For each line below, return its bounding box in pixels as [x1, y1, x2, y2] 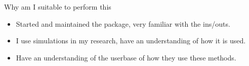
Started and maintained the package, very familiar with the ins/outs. [16, 18, 230, 29]
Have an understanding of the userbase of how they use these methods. [16, 52, 236, 62]
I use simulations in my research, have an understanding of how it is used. [16, 35, 246, 46]
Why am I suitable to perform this [4, 2, 111, 12]
